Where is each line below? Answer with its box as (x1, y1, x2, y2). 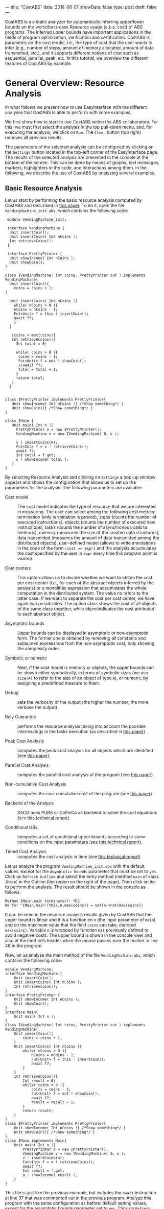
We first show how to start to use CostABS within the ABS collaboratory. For (5, 119, 158, 124)
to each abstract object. (17, 611, 66, 616)
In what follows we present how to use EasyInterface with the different (5, 104, 147, 110)
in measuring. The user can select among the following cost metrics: (17, 509, 156, 515)
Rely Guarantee (5, 713, 36, 719)
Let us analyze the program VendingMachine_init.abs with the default (5, 863, 145, 869)
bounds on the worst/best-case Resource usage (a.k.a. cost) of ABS (5, 24, 143, 30)
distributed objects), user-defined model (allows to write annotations (17, 540, 156, 545)
